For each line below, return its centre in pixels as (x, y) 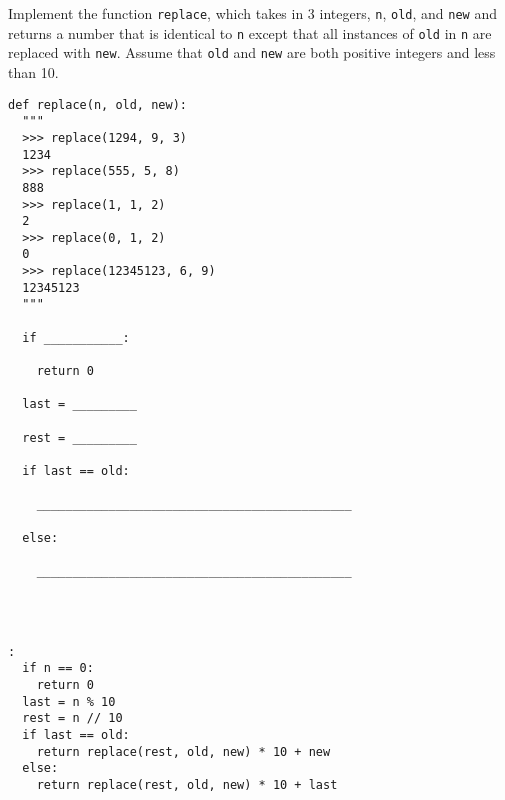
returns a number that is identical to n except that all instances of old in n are (250, 32)
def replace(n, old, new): (97, 104)
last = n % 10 (69, 701)
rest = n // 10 (72, 718)
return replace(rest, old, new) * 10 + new (183, 751)
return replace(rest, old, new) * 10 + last (187, 784)
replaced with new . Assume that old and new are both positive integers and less (252, 52)
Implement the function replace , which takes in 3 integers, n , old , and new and (252, 13)
